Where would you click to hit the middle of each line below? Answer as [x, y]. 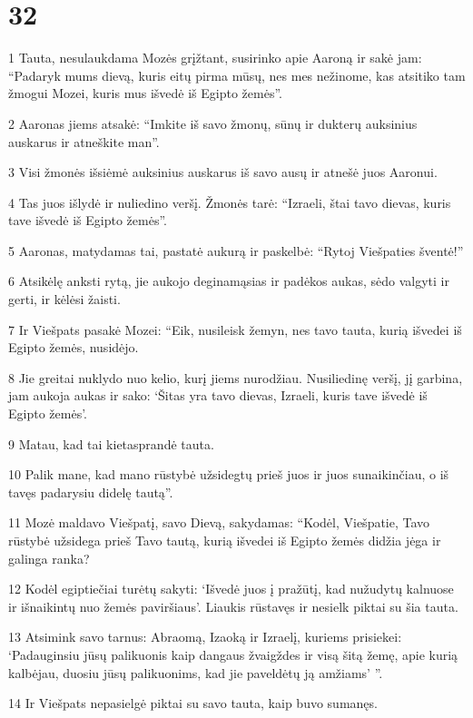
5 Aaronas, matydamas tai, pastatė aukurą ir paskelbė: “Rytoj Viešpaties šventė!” [236, 250]
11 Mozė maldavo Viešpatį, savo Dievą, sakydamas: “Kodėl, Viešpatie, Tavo [219, 522]
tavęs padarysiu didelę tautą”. [91, 492]
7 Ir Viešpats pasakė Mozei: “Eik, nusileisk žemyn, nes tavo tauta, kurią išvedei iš [235, 329]
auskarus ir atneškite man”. [84, 141]
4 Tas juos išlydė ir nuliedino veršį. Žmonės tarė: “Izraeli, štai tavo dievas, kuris [230, 202]
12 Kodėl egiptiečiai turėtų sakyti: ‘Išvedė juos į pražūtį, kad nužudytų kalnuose [231, 589]
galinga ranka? [49, 558]
